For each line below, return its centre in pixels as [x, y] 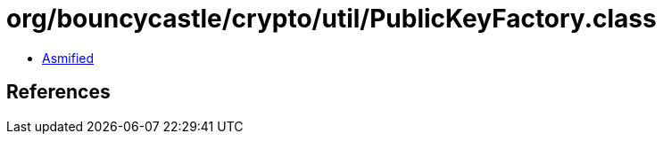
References [58, 92]
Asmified [68, 58]
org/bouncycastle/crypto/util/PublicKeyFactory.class [331, 19]
